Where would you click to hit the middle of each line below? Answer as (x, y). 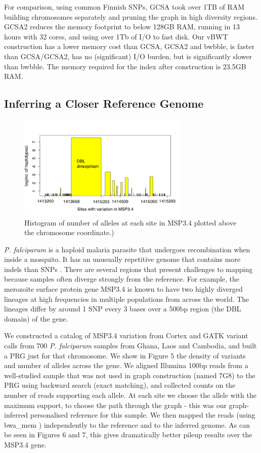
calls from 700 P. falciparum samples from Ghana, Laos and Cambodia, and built (130, 346)
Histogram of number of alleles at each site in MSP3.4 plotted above (130, 222)
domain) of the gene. (36, 318)
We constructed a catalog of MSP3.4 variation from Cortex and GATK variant (126, 335)
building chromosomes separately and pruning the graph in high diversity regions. (131, 16)
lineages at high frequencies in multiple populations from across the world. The (127, 299)
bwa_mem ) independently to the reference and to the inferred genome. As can (127, 424)
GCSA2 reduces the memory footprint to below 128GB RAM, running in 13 (122, 27)
